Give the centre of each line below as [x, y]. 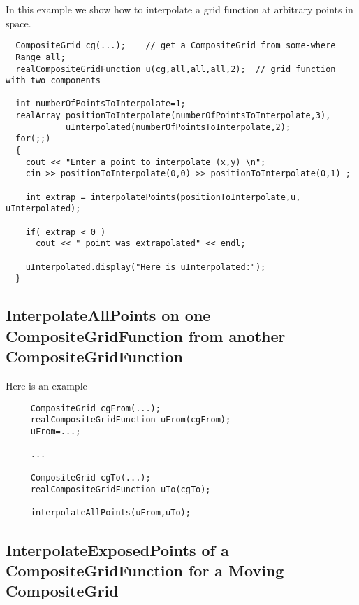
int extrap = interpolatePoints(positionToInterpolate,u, [163, 197]
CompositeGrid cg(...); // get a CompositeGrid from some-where [176, 46]
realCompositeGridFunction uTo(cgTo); [120, 490]
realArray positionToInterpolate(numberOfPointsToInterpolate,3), [173, 116]
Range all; [41, 57]
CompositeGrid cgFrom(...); [95, 408]
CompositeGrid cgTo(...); [90, 478]
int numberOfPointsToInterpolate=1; [101, 104]
